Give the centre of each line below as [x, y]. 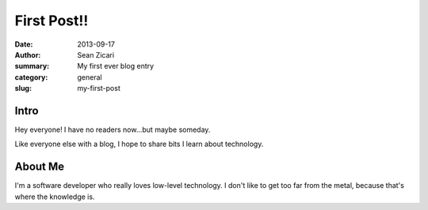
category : [31, 77]
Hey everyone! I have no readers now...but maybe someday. [113, 129]
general [90, 77]
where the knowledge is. [55, 197]
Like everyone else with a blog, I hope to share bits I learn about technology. [139, 144]
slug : [23, 88]
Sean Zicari [96, 54]
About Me [40, 167]
